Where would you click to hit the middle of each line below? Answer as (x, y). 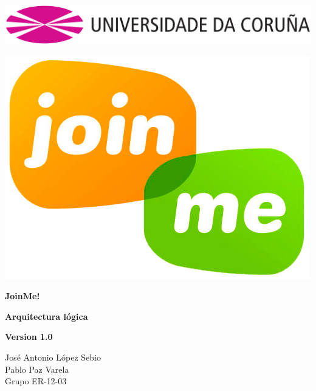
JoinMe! (22, 296)
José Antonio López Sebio (53, 357)
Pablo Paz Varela (37, 369)
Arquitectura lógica (46, 316)
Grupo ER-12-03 (36, 381)
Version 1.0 (29, 337)
